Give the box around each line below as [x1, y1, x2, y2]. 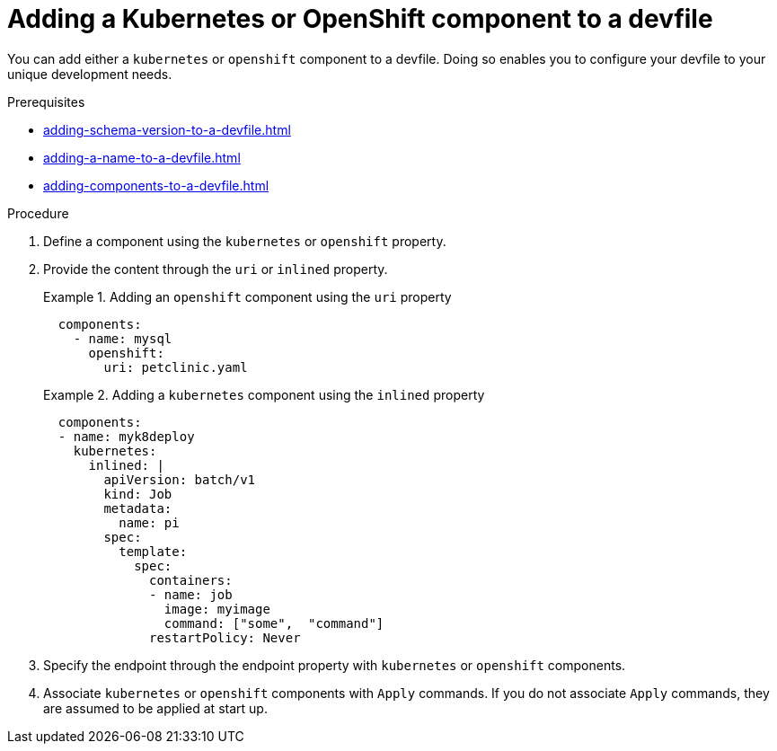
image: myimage [163, 601, 270, 616]
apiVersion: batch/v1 [103, 472, 256, 487]
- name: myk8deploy [57, 429, 195, 444]
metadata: [103, 500, 172, 516]
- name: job [149, 587, 233, 602]
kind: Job [103, 486, 172, 501]
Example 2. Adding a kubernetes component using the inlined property [43, 386, 485, 402]
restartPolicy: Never [149, 630, 301, 645]
